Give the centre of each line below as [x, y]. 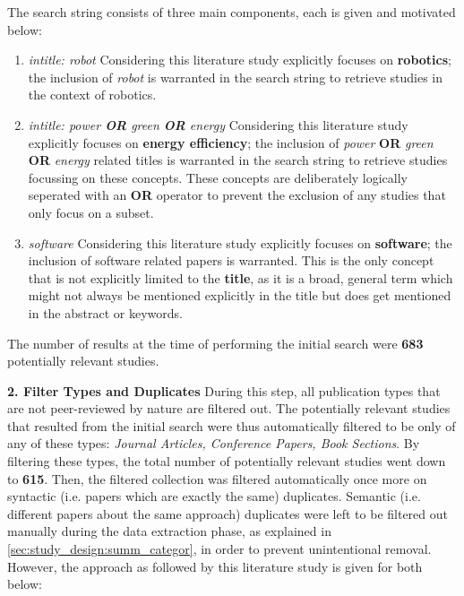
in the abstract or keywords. [105, 312]
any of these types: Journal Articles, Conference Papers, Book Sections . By [214, 443]
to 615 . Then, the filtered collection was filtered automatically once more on [217, 478]
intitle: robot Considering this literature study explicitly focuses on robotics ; [240, 60]
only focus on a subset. [91, 212]
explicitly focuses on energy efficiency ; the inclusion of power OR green [231, 142]
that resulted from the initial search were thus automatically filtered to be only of [232, 425]
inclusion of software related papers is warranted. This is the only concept [231, 260]
